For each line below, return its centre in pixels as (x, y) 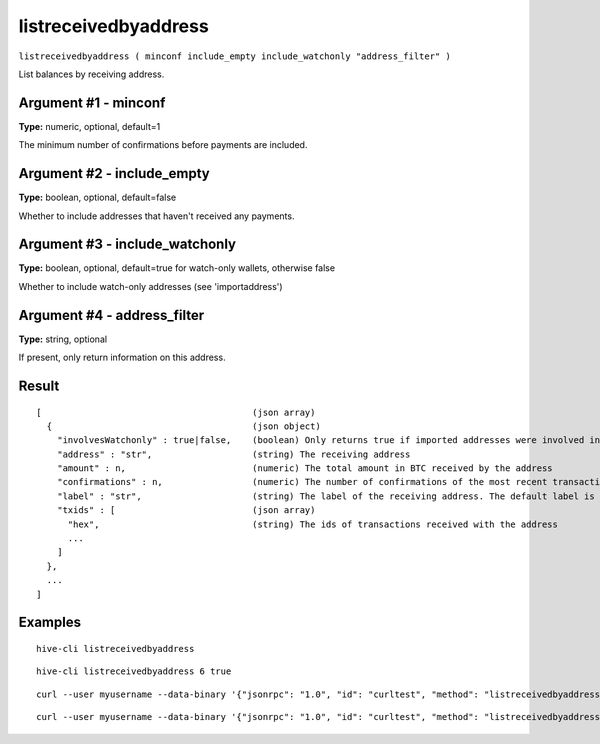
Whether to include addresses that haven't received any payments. (156, 216)
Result (39, 385)
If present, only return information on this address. (122, 357)
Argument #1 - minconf (92, 102)
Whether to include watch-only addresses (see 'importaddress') (151, 286)
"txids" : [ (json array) (186, 510)
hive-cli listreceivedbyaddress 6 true (134, 671)
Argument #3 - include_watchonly (127, 244)
